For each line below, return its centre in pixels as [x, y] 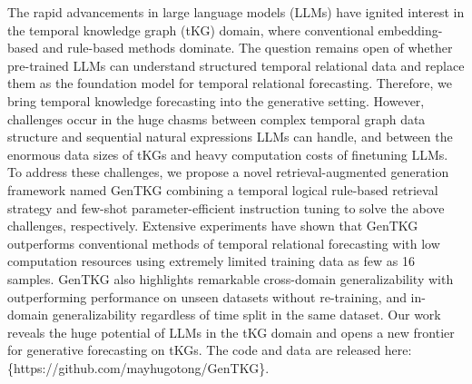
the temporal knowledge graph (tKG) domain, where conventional [191, 30]
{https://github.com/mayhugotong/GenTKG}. [138, 367]
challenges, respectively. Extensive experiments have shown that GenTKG [213, 226]
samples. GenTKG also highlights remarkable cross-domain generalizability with [231, 278]
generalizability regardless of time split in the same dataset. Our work [246, 315]
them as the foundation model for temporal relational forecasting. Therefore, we [230, 83]
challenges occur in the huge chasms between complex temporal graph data [216, 118]
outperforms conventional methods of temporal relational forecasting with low [224, 243]
